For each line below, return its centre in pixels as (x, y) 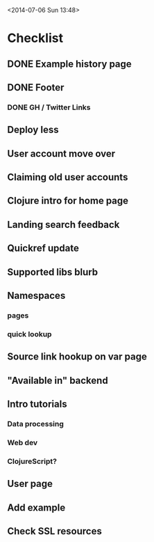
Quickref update (43, 248)
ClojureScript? (32, 461)
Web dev (23, 442)
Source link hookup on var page (77, 357)
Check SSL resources (54, 531)
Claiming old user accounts (68, 177)
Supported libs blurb (53, 272)
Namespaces (36, 296)
